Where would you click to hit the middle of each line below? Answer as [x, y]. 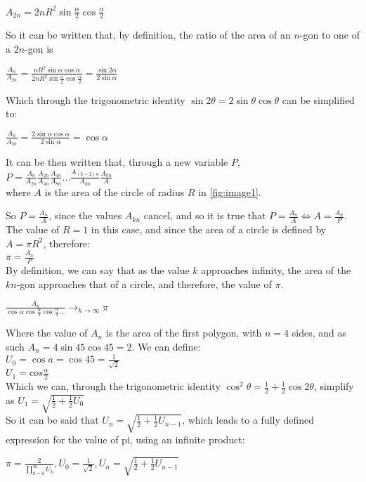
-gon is [39, 48]
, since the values [85, 215]
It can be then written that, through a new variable [117, 161]
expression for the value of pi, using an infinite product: [125, 439]
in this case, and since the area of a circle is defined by [209, 229]
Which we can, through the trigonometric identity [113, 386]
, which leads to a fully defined [248, 420]
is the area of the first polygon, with [184, 333]
